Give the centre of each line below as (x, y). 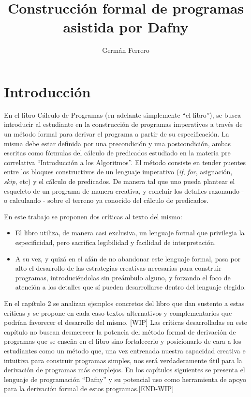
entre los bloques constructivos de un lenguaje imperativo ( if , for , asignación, (118, 172)
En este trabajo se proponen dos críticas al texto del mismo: (93, 216)
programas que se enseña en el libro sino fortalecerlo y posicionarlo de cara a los (123, 341)
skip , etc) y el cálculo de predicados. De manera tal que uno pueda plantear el (119, 181)
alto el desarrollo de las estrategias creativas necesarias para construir (118, 268)
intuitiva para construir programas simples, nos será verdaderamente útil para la (123, 360)
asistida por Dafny (126, 27)
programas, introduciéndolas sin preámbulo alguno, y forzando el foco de (123, 277)
